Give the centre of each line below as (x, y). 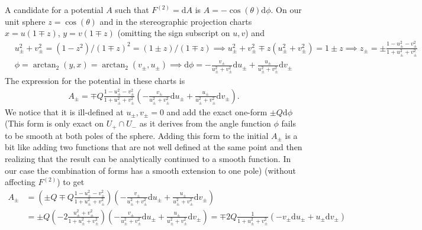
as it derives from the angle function (205, 123)
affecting (20, 182)
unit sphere (25, 21)
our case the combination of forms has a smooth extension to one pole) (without (151, 170)
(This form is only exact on (54, 123)
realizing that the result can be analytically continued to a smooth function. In (148, 159)
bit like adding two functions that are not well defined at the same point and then (154, 147)
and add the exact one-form (217, 111)
